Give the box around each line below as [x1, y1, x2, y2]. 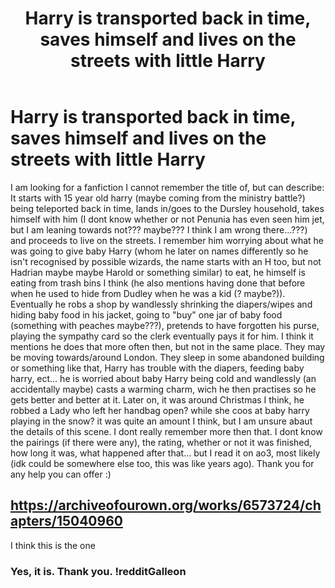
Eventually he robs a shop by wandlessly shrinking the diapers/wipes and [10, 298, 313, 310]
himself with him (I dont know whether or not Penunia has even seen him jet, [10, 213, 325, 225]
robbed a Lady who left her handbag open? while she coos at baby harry [10, 404, 310, 416]
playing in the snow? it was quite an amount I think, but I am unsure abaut [10, 415, 313, 427]
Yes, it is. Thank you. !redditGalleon [10, 564, 187, 578]
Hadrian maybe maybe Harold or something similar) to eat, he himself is [10, 266, 306, 278]
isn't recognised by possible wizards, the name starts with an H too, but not [10, 255, 322, 267]
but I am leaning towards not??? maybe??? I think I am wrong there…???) [10, 223, 308, 236]
